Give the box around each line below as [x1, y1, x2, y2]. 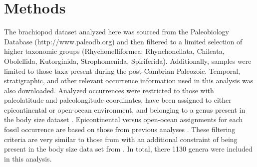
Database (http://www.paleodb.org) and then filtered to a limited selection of [4, 36, 243, 46]
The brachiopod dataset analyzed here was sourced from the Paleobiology [4, 26, 229, 37]
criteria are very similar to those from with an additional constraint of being [4, 134, 238, 144]
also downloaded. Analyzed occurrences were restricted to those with [4, 85, 214, 95]
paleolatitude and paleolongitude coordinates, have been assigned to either [4, 95, 232, 105]
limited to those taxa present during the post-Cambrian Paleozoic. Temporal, [4, 65, 241, 76]
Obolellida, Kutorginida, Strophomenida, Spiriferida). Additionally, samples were [4, 55, 252, 66]
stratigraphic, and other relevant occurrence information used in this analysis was [4, 75, 254, 86]
